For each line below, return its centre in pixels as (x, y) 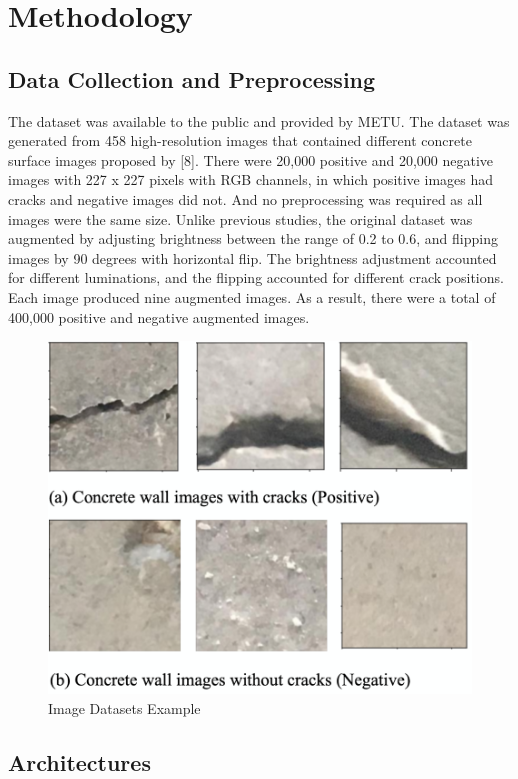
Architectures (79, 761)
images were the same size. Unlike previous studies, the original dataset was (240, 218)
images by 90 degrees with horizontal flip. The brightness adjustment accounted (252, 257)
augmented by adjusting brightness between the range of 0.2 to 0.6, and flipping (253, 238)
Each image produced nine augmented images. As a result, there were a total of (252, 296)
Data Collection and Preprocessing (192, 78)
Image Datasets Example (124, 707)
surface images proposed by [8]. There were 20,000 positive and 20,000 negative (250, 159)
